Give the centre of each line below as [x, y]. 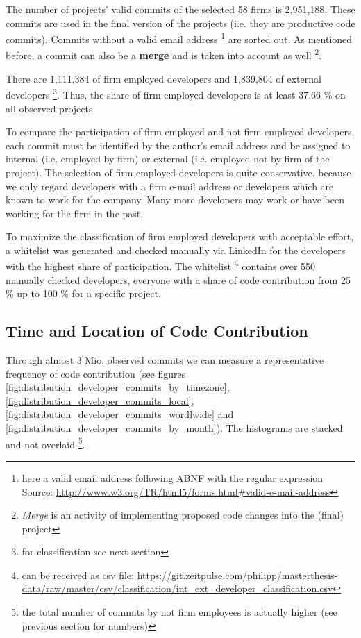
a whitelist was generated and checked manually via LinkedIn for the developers [176, 250]
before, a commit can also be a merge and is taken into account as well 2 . [163, 54]
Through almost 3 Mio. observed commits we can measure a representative [165, 360]
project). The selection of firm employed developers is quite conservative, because [178, 172]
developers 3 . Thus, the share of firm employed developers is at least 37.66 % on [176, 93]
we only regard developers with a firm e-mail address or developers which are [170, 186]
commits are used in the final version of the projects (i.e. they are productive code [180, 23]
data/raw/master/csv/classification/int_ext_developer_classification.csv [177, 588]
